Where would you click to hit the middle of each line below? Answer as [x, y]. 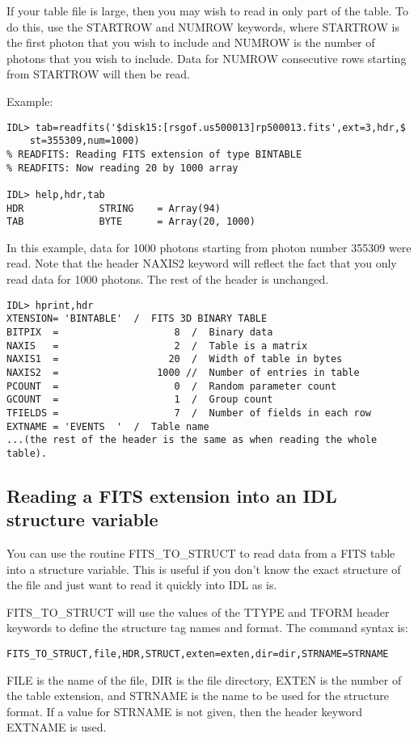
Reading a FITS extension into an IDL [172, 495]
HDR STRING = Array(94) [114, 208]
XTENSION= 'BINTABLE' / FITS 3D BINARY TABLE [137, 319]
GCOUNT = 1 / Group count [140, 400]
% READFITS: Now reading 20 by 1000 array [122, 168]
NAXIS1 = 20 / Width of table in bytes [175, 359]
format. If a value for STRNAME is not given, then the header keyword [185, 711]
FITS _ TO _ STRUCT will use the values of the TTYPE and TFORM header [198, 611]
